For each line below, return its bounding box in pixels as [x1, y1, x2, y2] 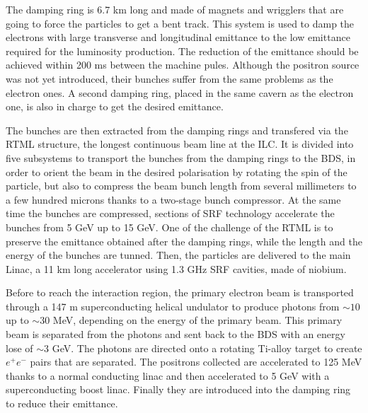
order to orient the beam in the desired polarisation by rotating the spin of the [6, 164, 347, 179]
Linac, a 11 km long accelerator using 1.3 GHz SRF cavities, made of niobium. [6, 261, 347, 276]
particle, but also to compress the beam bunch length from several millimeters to [6, 178, 357, 193]
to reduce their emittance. [6, 396, 118, 411]
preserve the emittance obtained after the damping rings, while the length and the [6, 233, 362, 248]
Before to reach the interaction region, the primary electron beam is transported [6, 285, 354, 300]
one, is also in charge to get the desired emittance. [6, 99, 224, 114]
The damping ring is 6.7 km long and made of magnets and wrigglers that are [6, 2, 344, 16]
